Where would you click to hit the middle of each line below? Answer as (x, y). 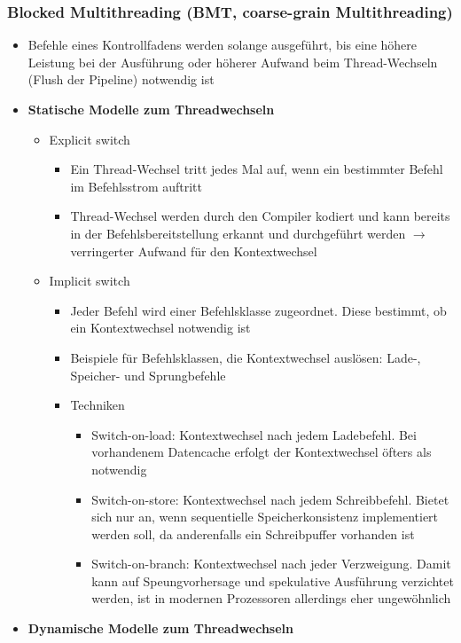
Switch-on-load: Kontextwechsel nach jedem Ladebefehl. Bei (254, 434)
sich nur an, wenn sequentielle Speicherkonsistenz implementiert (265, 517)
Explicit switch (90, 139)
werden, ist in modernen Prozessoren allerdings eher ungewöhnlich (271, 598)
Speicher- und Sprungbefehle (148, 375)
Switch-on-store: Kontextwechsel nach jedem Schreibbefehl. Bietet (270, 499)
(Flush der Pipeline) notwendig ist (121, 79)
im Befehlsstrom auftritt (136, 186)
